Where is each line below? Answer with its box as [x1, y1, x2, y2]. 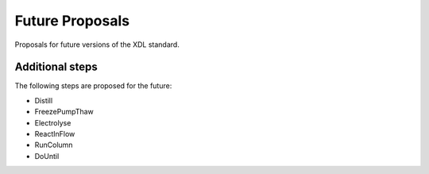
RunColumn [34, 140, 73, 150]
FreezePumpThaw [34, 107, 95, 117]
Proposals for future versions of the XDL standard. [14, 40, 180, 49]
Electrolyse [34, 118, 71, 127]
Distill [34, 95, 53, 105]
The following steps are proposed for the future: [14, 81, 172, 91]
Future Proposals [14, 12, 130, 29]
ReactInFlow [34, 130, 75, 139]
